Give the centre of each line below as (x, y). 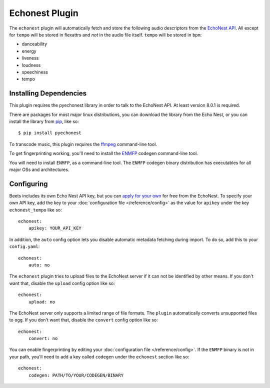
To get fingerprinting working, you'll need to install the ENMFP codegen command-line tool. (104, 153)
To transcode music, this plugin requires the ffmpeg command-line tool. (83, 144)
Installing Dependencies (48, 93)
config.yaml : (24, 246)
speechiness (35, 72)
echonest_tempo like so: (36, 209)
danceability (34, 44)
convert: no (43, 338)
